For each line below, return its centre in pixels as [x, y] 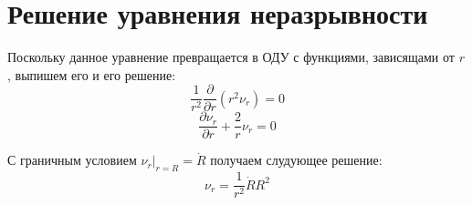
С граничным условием [72, 160]
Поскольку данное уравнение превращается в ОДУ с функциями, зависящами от [231, 57]
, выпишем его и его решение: [92, 74]
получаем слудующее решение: [296, 160]
